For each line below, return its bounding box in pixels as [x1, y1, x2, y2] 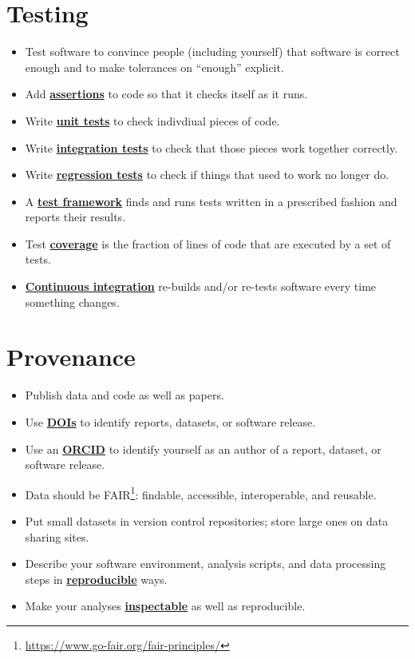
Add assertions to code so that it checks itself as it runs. [25, 85, 308, 102]
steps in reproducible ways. [25, 570, 168, 587]
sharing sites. [25, 528, 89, 545]
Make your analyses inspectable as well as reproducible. [25, 597, 306, 614]
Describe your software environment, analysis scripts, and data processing [25, 555, 386, 572]
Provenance [6, 340, 136, 373]
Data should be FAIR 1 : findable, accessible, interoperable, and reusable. [25, 483, 377, 502]
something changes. [25, 293, 120, 310]
